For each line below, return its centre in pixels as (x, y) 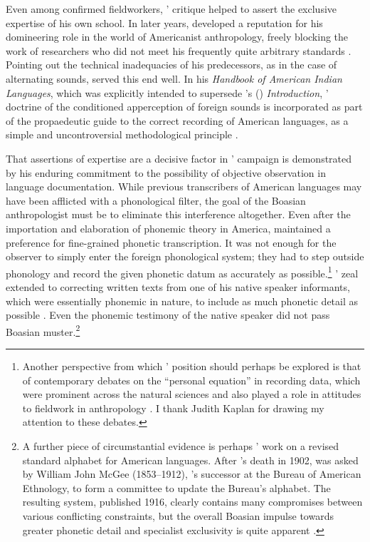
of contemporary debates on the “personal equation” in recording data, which (191, 380)
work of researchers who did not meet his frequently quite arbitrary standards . (179, 50)
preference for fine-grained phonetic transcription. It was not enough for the (171, 242)
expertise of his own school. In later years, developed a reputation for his (164, 22)
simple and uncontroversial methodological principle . (122, 134)
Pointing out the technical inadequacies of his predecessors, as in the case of (171, 65)
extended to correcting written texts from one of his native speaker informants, (178, 286)
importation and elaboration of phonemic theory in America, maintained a (168, 228)
